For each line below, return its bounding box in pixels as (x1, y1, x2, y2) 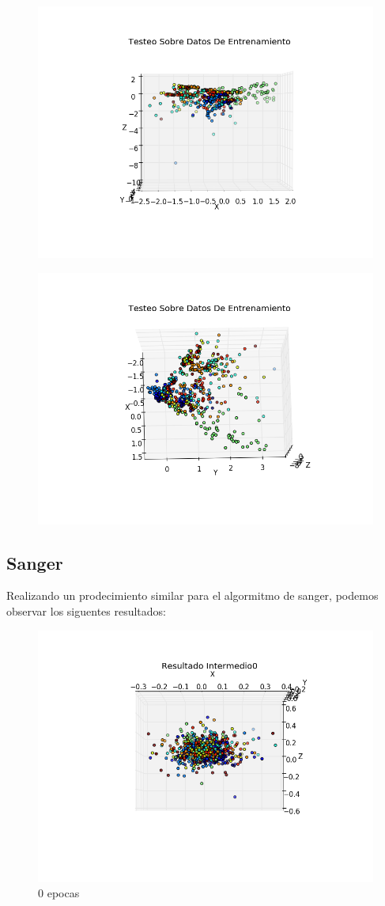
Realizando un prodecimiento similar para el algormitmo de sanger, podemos (6, 587, 379, 604)
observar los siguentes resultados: (6, 602, 167, 619)
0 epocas (38, 885, 80, 901)
